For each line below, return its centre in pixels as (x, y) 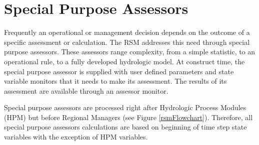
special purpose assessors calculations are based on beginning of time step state (125, 127)
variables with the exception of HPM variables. (76, 137)
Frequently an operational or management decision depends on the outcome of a (127, 32)
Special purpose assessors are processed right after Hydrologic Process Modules (125, 107)
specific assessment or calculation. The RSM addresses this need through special (127, 42)
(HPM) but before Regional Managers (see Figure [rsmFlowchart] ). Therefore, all (128, 117)
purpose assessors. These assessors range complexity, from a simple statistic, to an (130, 52)
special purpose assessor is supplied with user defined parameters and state (119, 71)
